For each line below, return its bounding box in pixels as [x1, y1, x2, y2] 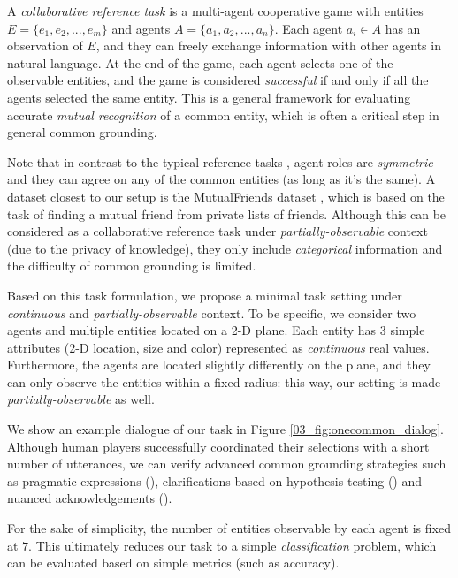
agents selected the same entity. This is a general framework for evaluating [7, 87, 411, 106]
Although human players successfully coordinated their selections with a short [7, 437, 430, 455]
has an [385, 19, 421, 37]
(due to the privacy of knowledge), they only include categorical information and [7, 239, 443, 257]
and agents [111, 19, 171, 37]
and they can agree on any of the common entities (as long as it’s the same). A [7, 170, 436, 188]
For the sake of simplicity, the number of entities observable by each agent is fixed [7, 519, 451, 537]
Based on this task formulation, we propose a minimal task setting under [7, 285, 402, 304]
